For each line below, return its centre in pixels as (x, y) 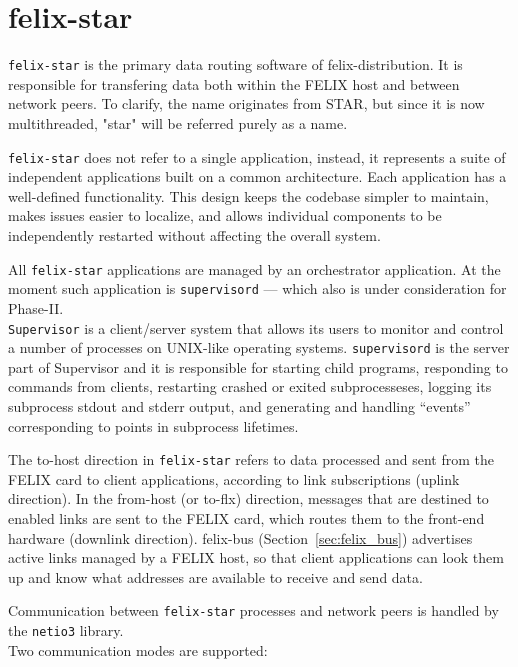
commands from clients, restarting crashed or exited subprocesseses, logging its (250, 386)
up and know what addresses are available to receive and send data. (215, 576)
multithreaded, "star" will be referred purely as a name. (178, 122)
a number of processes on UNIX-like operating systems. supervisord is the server (259, 347)
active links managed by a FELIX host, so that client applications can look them (256, 557)
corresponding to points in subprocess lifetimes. (153, 425)
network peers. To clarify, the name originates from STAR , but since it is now (246, 103)
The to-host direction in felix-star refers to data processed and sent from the (251, 459)
